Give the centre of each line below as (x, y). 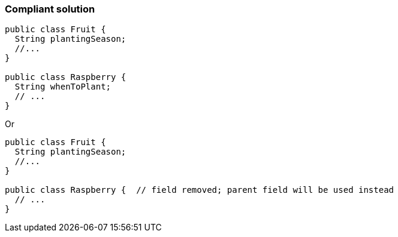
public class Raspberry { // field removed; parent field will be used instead (200, 190)
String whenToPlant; (63, 87)
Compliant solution (50, 9)
